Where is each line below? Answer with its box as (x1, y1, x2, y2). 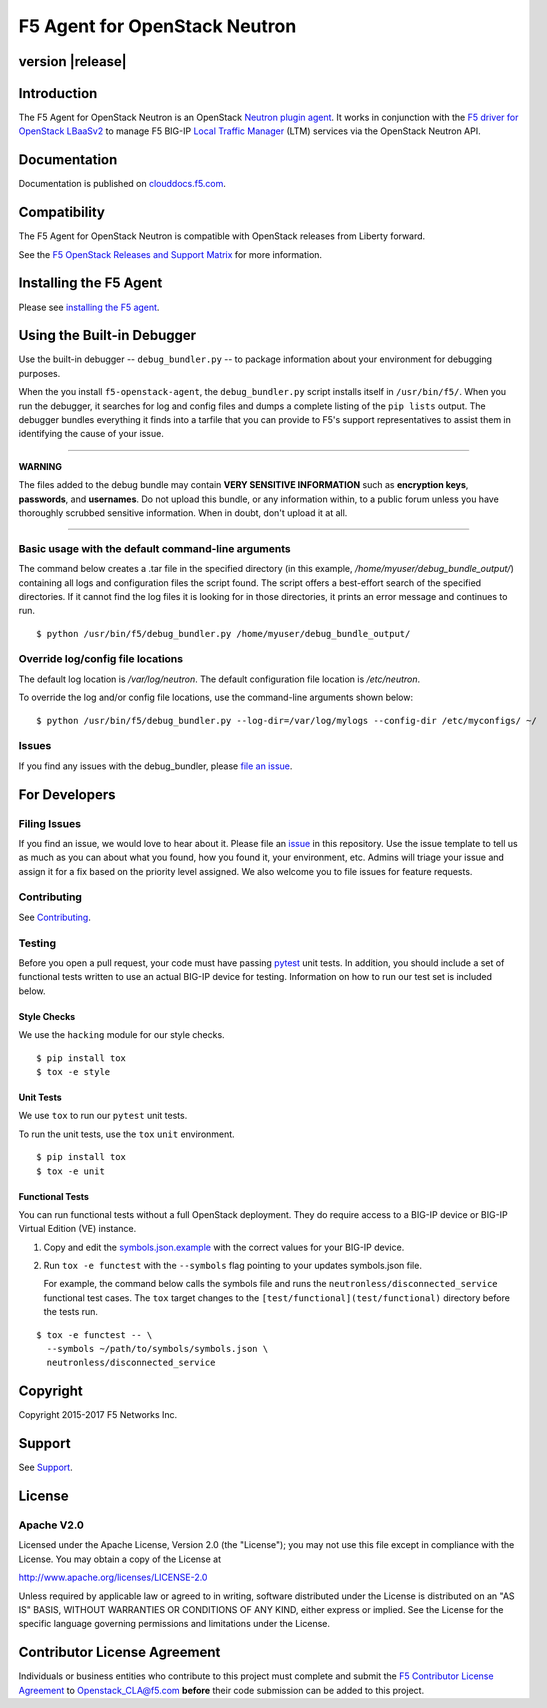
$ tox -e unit (36, 1165, 105, 1177)
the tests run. (43, 1306, 99, 1318)
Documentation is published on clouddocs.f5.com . (18, 178, 227, 190)
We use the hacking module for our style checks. (18, 1029, 225, 1041)
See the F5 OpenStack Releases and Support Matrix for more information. (18, 248, 323, 260)
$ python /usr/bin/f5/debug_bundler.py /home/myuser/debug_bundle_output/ (36, 628, 411, 639)
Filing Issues (18, 816, 82, 830)
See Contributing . (18, 911, 92, 923)
